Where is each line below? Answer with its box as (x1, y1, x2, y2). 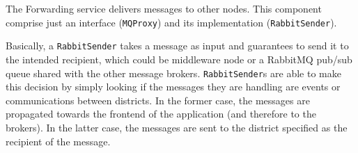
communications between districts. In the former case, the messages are (6, 92, 310, 107)
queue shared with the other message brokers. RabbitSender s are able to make (6, 65, 341, 80)
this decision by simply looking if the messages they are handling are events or (6, 79, 341, 94)
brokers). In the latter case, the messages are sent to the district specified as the (6, 120, 348, 134)
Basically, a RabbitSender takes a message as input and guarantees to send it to (6, 38, 349, 53)
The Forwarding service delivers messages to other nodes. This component (6, 1, 322, 15)
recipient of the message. (6, 134, 111, 148)
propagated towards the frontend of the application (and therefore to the (6, 106, 316, 121)
